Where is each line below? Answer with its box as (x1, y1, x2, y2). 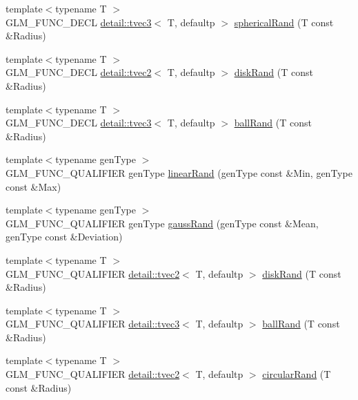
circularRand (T (262, 367, 331, 381)
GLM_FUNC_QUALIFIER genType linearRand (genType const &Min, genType (6, 165, 352, 180)
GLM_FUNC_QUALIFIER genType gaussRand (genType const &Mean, (6, 216, 319, 230)
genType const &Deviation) (6, 229, 123, 244)
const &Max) (6, 179, 61, 193)
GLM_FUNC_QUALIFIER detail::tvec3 (6, 316, 180, 331)
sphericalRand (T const (234, 15, 334, 29)
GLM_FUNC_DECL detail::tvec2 (6, 65, 152, 79)
